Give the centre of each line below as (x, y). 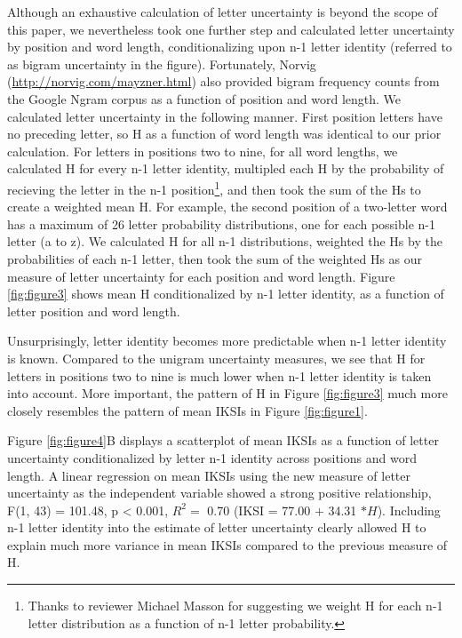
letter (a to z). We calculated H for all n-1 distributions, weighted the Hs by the (225, 241)
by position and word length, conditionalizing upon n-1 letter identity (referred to (230, 47)
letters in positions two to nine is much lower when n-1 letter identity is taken (219, 375)
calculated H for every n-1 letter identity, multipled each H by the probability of (226, 168)
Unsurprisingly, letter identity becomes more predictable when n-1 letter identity (227, 341)
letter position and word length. (94, 311)
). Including (409, 510)
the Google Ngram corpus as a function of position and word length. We (204, 98)
